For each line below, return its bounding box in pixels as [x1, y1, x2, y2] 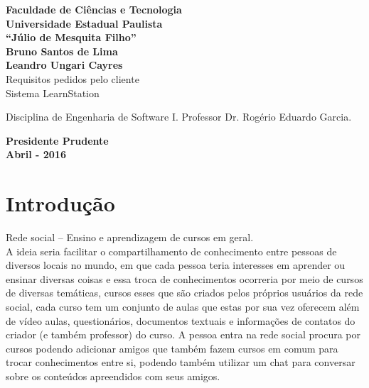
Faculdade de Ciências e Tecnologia [6, 2, 182, 16]
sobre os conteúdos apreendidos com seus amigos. [6, 369, 220, 383]
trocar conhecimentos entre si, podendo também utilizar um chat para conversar [6, 355, 355, 370]
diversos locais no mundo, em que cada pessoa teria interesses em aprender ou [6, 257, 346, 272]
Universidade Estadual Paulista [6, 16, 163, 31]
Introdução [6, 189, 115, 218]
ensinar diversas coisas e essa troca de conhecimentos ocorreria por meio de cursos [6, 271, 363, 286]
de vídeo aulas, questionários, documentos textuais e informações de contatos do [6, 313, 355, 328]
